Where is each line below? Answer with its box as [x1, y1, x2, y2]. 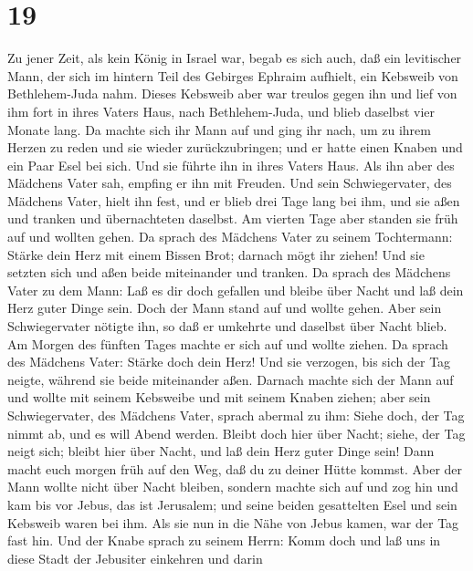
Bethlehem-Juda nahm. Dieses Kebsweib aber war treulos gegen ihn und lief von [7, 84, 457, 103]
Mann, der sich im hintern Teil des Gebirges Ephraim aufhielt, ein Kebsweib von [7, 66, 458, 85]
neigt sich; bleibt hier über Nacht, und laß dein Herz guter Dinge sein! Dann [7, 441, 435, 461]
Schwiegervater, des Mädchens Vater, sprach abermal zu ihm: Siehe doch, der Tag [7, 406, 465, 424]
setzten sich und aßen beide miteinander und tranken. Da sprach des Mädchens [7, 263, 451, 282]
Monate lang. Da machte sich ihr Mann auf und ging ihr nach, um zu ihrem [7, 119, 431, 139]
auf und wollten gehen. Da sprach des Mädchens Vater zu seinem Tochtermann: [7, 227, 453, 246]
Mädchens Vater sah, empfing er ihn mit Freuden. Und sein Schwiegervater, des [7, 173, 452, 192]
